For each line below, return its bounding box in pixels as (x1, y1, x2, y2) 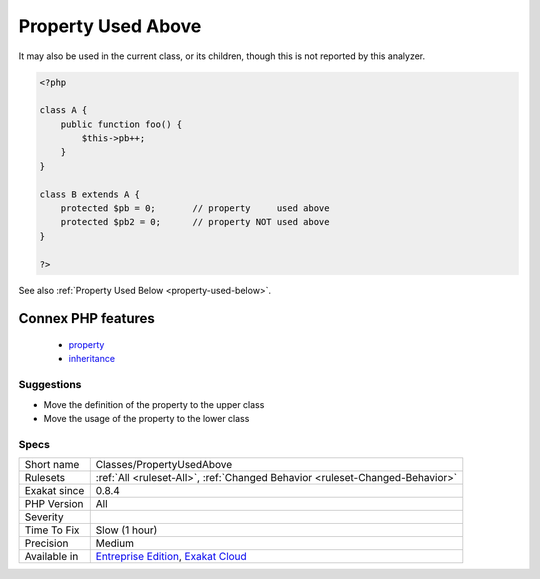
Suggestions (18, 378, 82, 392)
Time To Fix (24, 523, 80, 537)
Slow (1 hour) (95, 523, 158, 537)
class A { (39, 105, 88, 116)
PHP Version (24, 497, 84, 511)
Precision (24, 536, 69, 550)
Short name (24, 458, 80, 472)
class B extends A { (39, 188, 140, 200)
